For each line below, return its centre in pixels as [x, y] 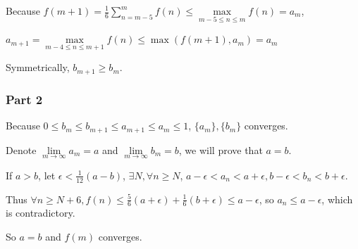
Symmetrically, [38, 67]
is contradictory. [41, 213]
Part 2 [24, 99]
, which [337, 199]
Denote [21, 149]
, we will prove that [221, 149]
